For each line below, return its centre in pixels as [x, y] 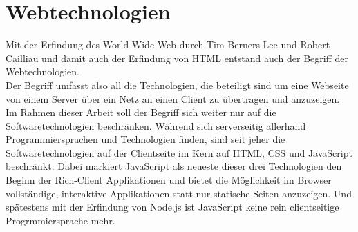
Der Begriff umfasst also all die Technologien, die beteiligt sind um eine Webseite [177, 85]
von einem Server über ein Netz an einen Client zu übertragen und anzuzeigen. [173, 98]
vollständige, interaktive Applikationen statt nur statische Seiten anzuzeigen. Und [179, 193]
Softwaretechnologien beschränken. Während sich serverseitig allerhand [156, 125]
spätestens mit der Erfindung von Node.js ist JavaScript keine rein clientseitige [172, 207]
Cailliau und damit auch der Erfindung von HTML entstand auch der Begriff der [177, 58]
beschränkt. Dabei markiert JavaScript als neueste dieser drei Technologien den [174, 166]
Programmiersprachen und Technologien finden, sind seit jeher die [145, 139]
